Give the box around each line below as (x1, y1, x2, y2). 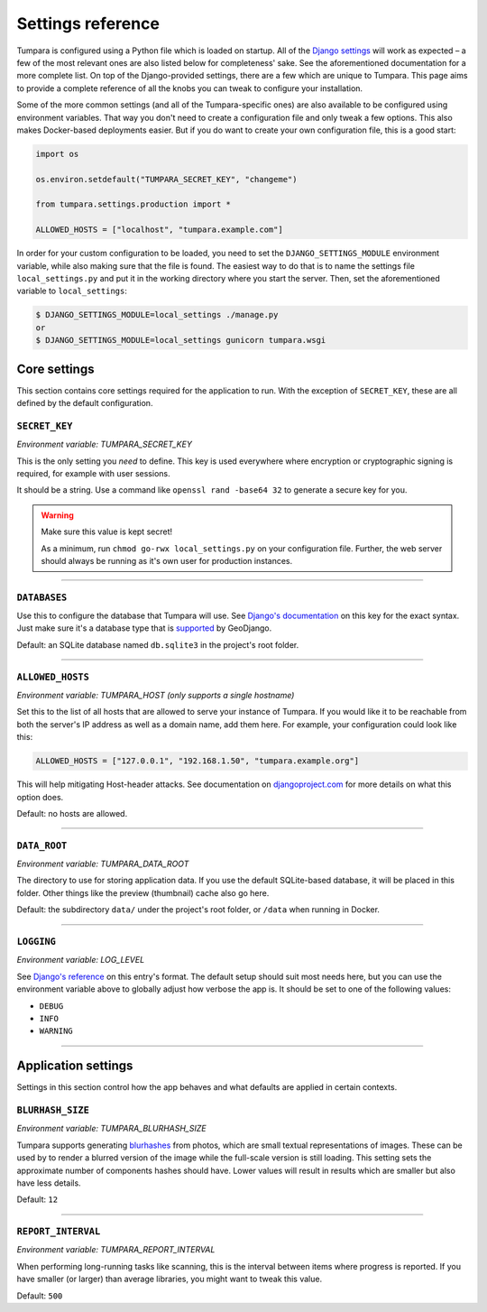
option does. (16, 791, 64, 802)
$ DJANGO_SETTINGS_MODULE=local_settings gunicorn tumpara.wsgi (35, 335, 326, 346)
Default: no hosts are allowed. (16, 808, 128, 818)
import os (35, 149, 79, 159)
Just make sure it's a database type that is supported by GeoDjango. (16, 623, 272, 633)
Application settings (16, 1058, 133, 1074)
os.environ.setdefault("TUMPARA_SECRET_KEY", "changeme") (35, 174, 298, 184)
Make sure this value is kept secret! (41, 526, 173, 537)
